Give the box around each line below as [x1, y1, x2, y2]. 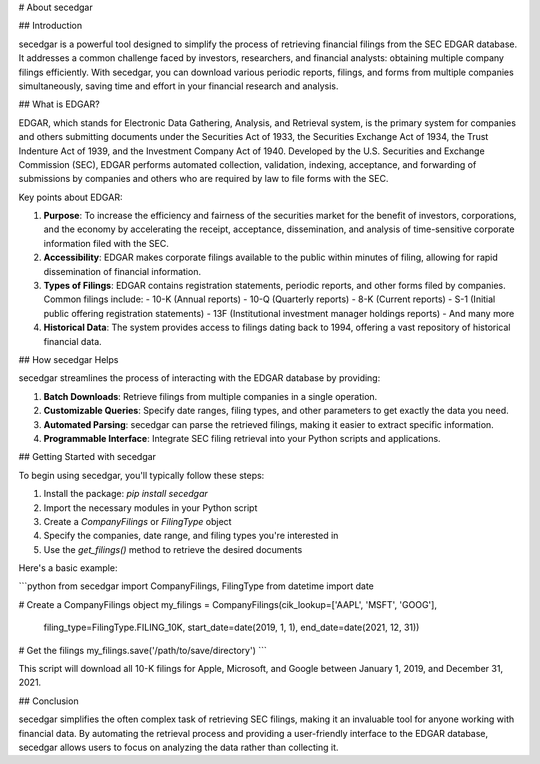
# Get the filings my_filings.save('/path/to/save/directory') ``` [18, 644, 267, 656]
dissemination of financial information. [43, 265, 202, 277]
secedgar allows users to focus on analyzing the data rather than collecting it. [18, 741, 339, 753]
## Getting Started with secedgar [18, 451, 157, 463]
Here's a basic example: [18, 562, 118, 574]
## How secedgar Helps [18, 353, 119, 365]
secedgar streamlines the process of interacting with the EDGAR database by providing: [18, 372, 381, 384]
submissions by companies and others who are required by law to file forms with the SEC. [18, 173, 389, 185]
